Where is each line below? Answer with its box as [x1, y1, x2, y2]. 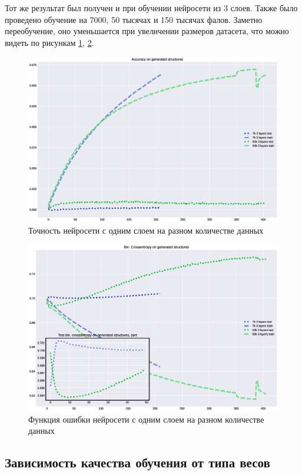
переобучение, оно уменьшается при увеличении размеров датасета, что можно [5, 25, 289, 37]
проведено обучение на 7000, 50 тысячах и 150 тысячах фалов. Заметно [5, 13, 263, 25]
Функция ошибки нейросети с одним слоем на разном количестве [28, 413, 264, 425]
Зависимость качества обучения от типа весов [5, 453, 270, 471]
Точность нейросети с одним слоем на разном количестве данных [28, 224, 264, 236]
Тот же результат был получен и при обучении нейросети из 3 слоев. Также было [5, 2, 298, 14]
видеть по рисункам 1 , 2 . [5, 36, 94, 48]
